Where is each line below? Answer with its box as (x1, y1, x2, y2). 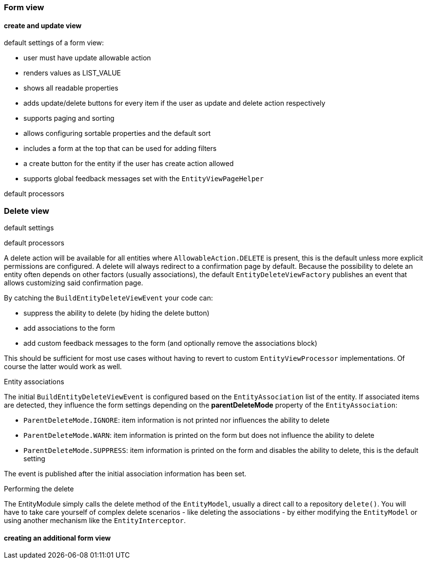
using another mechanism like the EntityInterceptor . (4, 516, 186, 525)
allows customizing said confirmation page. (4, 278, 143, 287)
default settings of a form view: (4, 38, 104, 47)
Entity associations (4, 377, 64, 386)
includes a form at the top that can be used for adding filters (23, 144, 217, 153)
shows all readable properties (23, 84, 118, 93)
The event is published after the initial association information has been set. (4, 469, 247, 478)
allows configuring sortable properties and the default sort (23, 129, 211, 138)
